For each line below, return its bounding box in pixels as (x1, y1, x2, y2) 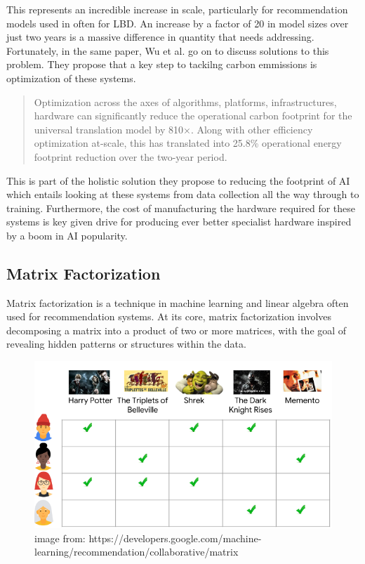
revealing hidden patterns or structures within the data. (6, 336, 246, 351)
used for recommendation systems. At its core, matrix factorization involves (6, 309, 332, 324)
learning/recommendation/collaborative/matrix (34, 544, 239, 559)
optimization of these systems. (6, 70, 136, 85)
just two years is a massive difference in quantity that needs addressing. (6, 29, 314, 44)
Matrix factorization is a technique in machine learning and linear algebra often (6, 295, 349, 310)
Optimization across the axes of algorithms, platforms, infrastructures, (34, 94, 337, 109)
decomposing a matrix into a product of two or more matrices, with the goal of (6, 322, 347, 337)
